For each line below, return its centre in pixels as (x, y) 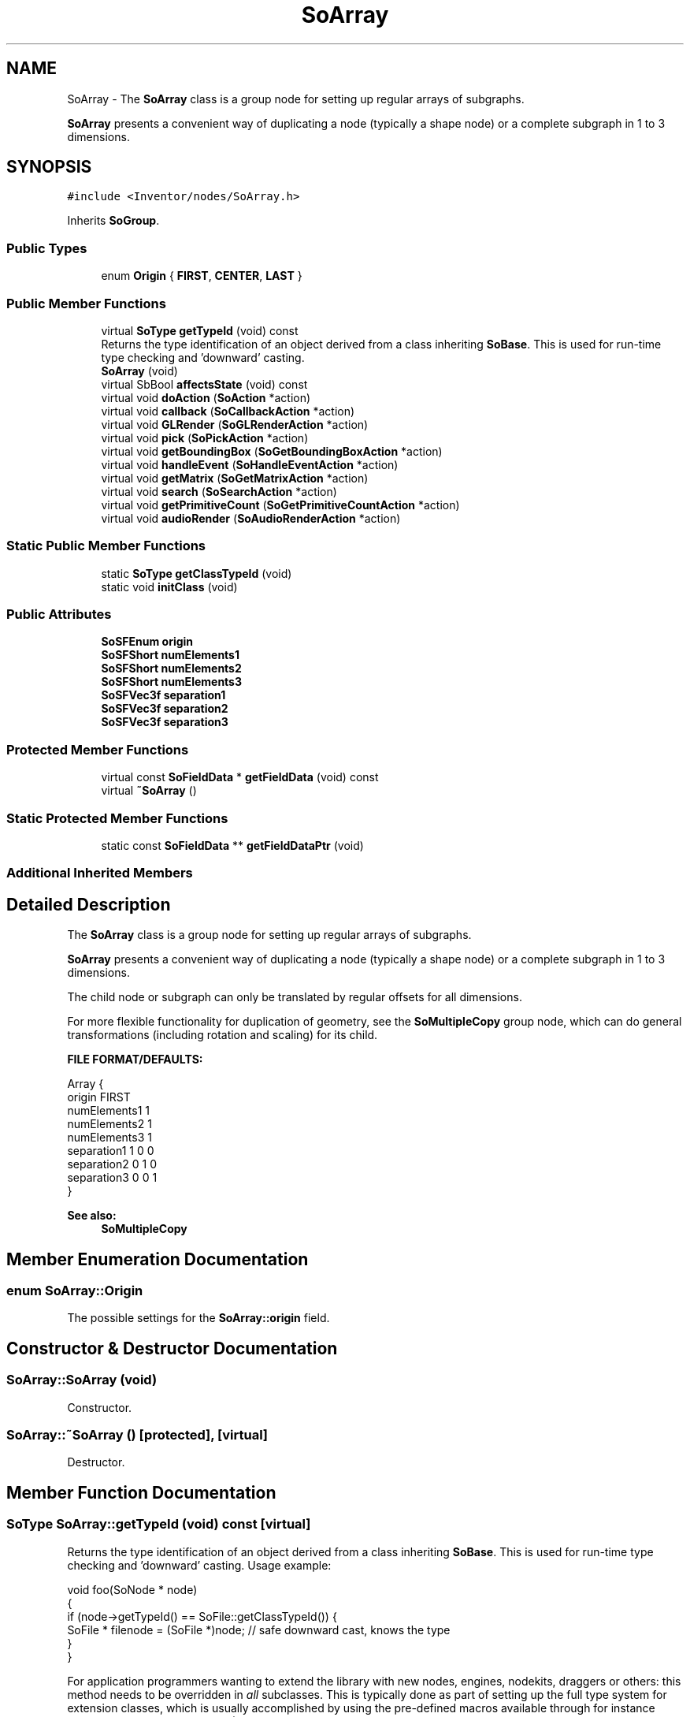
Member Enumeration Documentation (158, 1259)
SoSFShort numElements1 (170, 655)
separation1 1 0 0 (111, 1151)
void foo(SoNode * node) (132, 1589)
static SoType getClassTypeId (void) (197, 573)
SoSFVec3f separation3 (165, 722)
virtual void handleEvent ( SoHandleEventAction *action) (250, 464)
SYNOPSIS (49, 167)
